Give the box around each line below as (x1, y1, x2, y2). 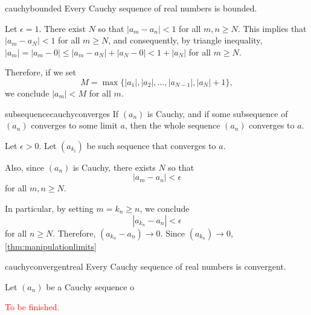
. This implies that (237, 22, 307, 34)
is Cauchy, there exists (72, 161, 156, 173)
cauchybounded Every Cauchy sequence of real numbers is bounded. (5, 2, 257, 14)
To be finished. (5, 301, 60, 313)
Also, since (5, 161, 45, 173)
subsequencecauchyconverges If (5, 107, 119, 119)
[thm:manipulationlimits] (5, 240, 97, 252)
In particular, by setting (5, 202, 94, 214)
